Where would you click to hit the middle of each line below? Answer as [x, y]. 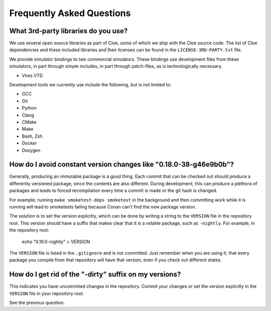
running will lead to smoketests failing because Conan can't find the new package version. [103, 207]
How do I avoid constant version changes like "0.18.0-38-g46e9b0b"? [122, 165]
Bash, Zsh [32, 136]
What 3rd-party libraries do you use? [69, 31]
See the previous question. [37, 303]
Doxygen [31, 150]
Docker [29, 143]
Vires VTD [32, 75]
